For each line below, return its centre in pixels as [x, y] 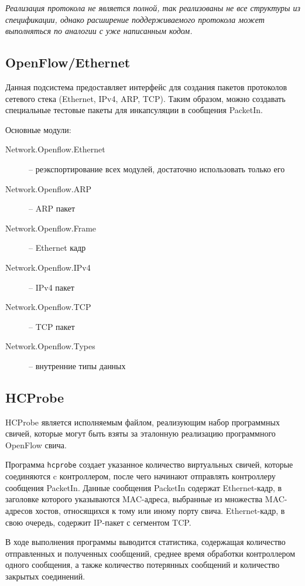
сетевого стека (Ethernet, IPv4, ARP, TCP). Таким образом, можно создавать [145, 98]
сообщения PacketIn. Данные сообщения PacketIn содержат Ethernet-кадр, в [144, 487]
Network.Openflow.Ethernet [55, 149]
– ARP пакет [52, 208]
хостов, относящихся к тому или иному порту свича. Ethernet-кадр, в [160, 510]
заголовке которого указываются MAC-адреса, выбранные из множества [134, 499]
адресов [19, 510]
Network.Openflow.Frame [51, 228]
